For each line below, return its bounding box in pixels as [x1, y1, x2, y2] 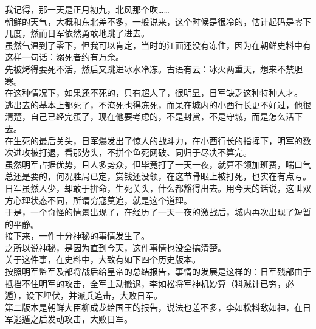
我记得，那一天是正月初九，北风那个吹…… [5, 3, 170, 15]
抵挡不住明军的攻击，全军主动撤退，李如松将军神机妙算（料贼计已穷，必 [5, 277, 294, 289]
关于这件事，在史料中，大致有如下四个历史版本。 [5, 253, 201, 266]
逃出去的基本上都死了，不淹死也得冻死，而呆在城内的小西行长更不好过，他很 [5, 98, 311, 111]
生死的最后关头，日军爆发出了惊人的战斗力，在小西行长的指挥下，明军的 [13, 134, 303, 147]
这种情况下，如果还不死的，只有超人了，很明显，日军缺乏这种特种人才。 [13, 86, 303, 99]
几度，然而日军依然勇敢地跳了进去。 [5, 27, 149, 40]
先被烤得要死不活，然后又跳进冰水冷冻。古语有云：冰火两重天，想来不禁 [5, 62, 294, 75]
